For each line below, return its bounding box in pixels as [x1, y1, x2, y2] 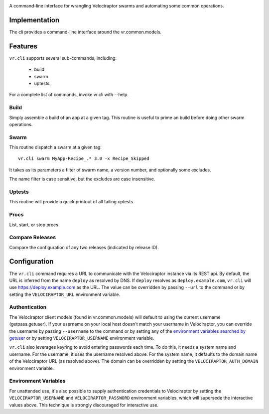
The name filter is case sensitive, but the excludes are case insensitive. [9, 176, 155, 182]
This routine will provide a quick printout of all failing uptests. [9, 199, 134, 205]
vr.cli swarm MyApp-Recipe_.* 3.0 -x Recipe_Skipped [18, 156, 149, 161]
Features [9, 42, 37, 50]
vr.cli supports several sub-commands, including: [9, 55, 117, 61]
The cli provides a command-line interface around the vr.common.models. [9, 29, 162, 35]
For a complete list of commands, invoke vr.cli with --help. [9, 92, 129, 98]
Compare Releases [9, 234, 56, 241]
